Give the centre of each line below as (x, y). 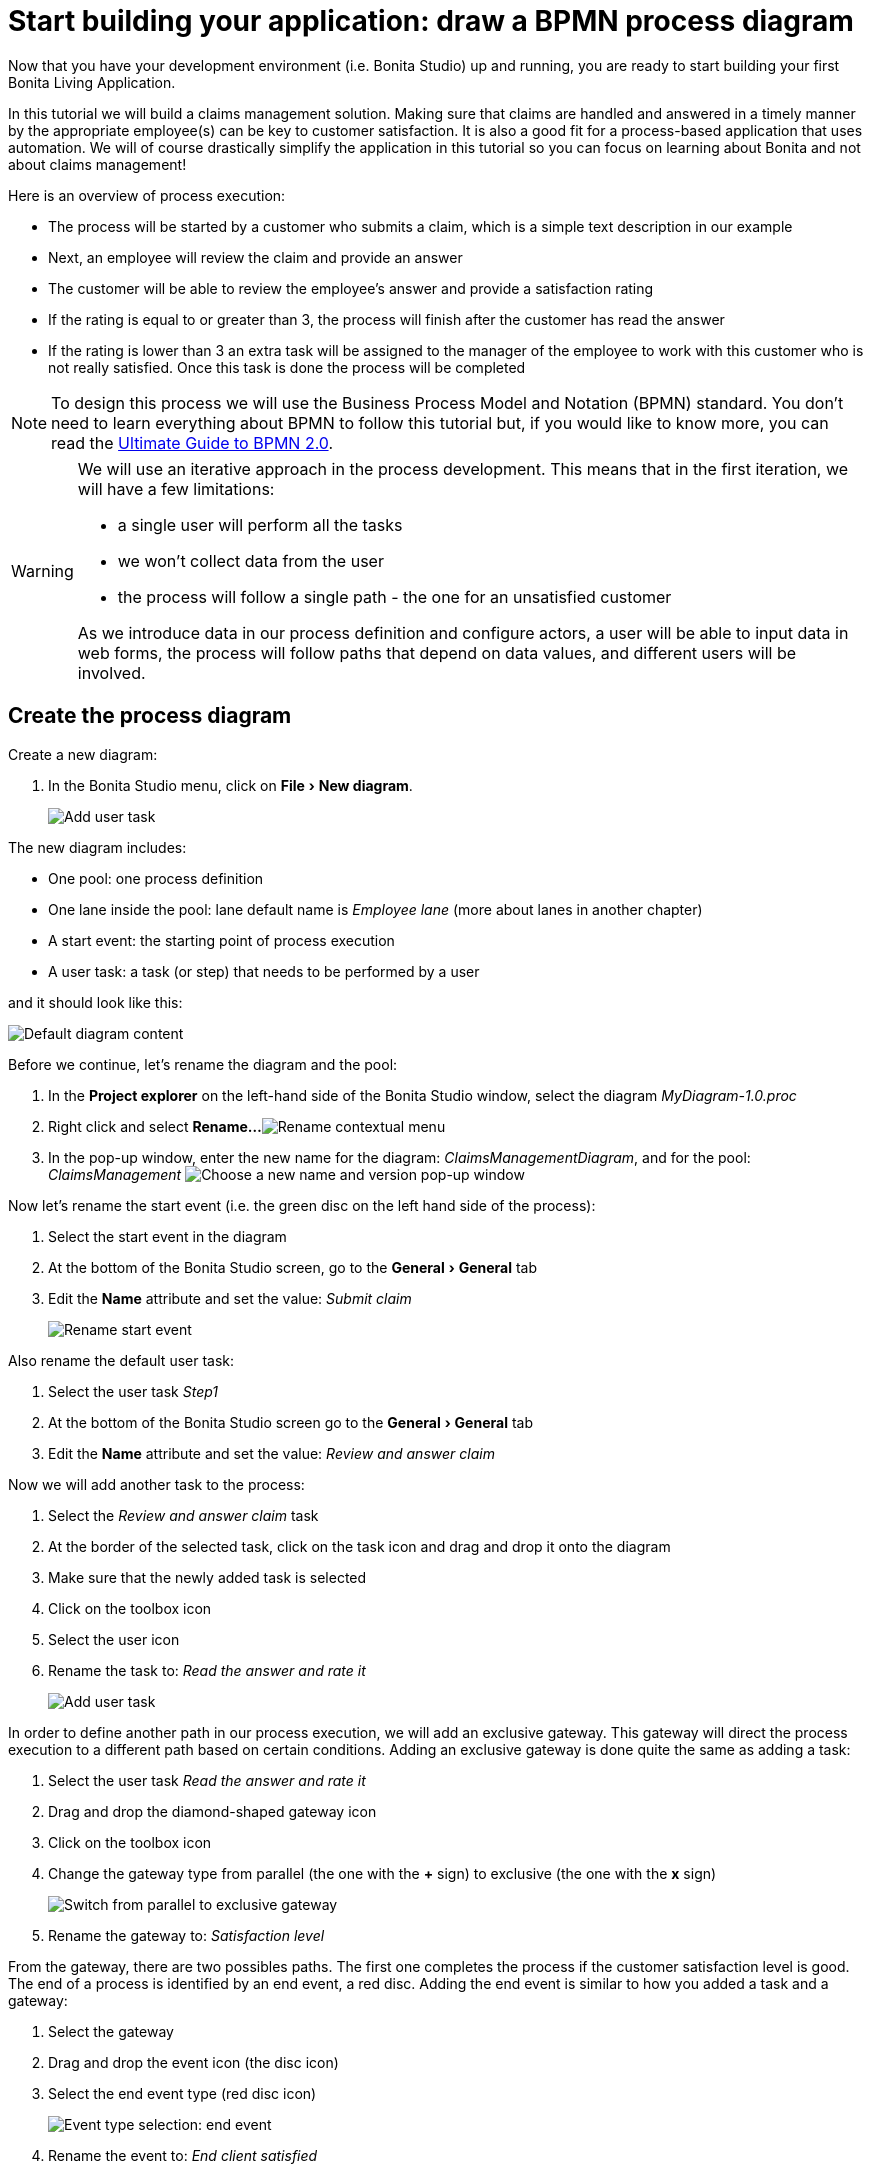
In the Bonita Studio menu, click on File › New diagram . (230, 785)
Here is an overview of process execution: (147, 195)
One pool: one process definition (156, 878)
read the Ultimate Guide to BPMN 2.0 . (192, 442)
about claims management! (97, 164)
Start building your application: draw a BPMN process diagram (431, 21)
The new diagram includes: (97, 847)
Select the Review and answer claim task (183, 1515)
